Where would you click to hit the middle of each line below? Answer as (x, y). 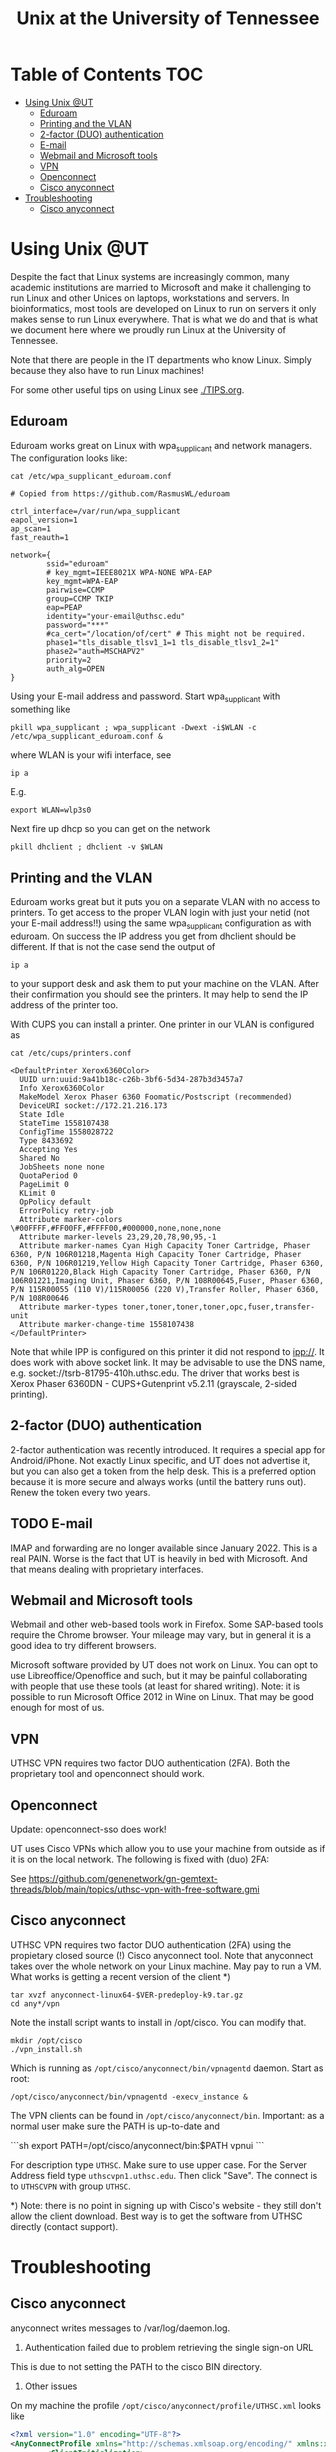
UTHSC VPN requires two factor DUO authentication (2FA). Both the (150, 1763)
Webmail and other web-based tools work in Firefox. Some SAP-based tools (167, 1624)
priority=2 (69, 660)
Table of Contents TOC (107, 74)
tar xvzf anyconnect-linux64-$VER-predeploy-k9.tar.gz (127, 1995)
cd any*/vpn (35, 2003)
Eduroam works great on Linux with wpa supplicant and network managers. (161, 446)
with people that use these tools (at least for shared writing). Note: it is (155, 1686)
